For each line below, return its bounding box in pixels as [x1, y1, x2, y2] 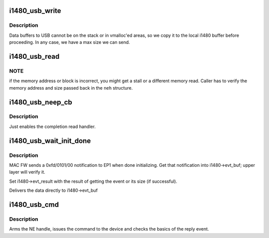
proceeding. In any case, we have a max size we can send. [9, 39, 131, 45]
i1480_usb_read [9, 52, 60, 61]
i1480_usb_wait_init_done [9, 136, 91, 145]
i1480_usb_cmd [9, 201, 59, 209]
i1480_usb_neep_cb [9, 98, 72, 107]
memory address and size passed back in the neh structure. [9, 85, 133, 91]
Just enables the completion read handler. [9, 123, 96, 129]
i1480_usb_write [9, 6, 62, 15]
